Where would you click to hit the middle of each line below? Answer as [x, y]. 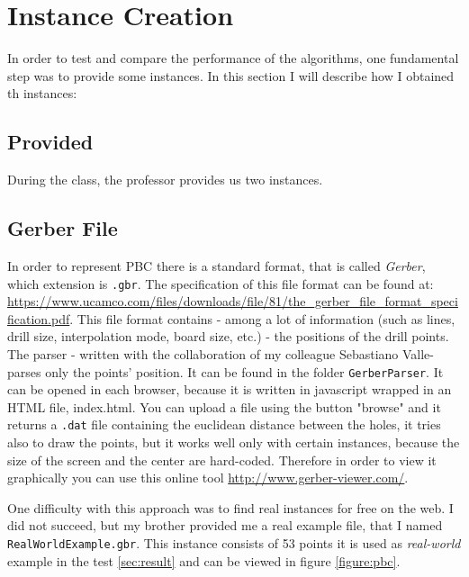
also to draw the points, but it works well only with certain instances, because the [234, 442]
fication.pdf [39, 318]
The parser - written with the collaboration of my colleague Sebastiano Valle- [221, 353]
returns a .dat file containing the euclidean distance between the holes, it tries [224, 424]
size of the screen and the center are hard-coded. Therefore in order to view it [222, 460]
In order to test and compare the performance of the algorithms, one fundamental [233, 58]
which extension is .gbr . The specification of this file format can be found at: [221, 283]
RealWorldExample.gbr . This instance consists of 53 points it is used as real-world [234, 543]
